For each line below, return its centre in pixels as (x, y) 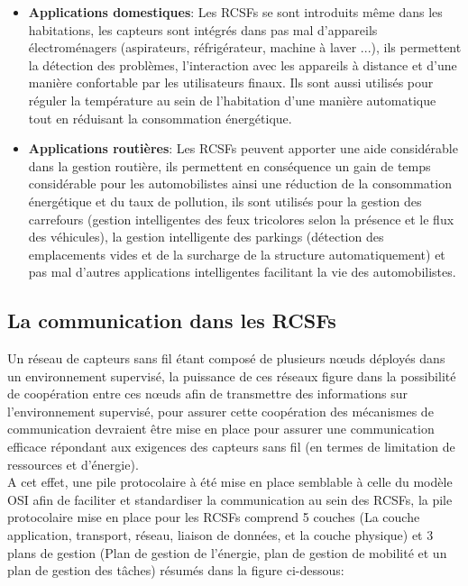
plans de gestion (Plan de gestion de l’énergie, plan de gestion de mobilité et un (227, 552)
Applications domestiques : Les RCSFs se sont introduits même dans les (235, 12)
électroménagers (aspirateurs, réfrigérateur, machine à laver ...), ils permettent (245, 47)
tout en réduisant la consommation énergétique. (160, 118)
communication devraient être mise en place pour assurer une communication (221, 429)
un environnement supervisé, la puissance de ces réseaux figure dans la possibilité (232, 375)
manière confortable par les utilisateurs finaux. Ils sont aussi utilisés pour (231, 82)
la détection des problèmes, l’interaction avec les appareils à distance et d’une (243, 64)
